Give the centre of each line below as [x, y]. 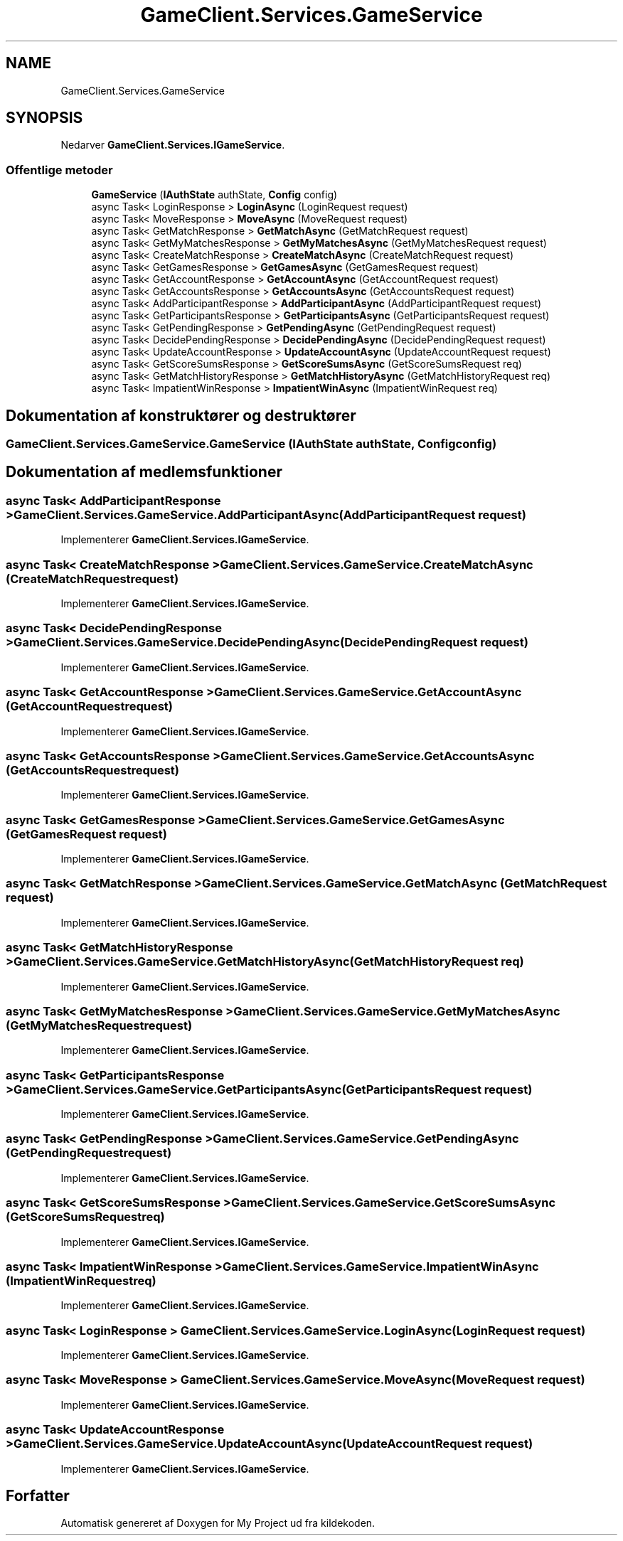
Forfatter [38, 1495]
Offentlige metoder [59, 170]
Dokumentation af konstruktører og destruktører [181, 415]
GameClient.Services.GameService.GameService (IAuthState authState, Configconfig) [251, 444]
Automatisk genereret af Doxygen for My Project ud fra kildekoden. [218, 1523]
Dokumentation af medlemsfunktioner [144, 472]
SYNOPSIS [44, 118]
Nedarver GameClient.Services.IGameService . [173, 145]
